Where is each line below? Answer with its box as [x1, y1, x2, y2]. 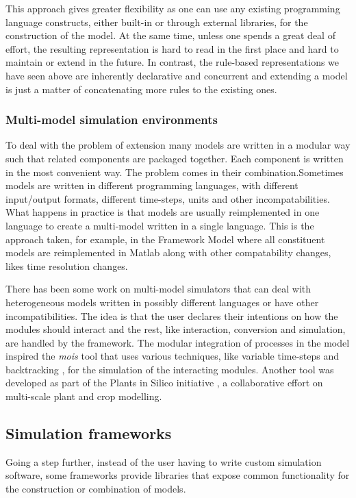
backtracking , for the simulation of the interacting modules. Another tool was [5, 362, 334, 376]
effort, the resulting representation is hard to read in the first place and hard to [5, 41, 339, 55]
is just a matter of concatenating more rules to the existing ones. [5, 82, 277, 96]
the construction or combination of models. [5, 482, 186, 496]
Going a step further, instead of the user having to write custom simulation [5, 454, 322, 469]
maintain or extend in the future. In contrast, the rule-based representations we [5, 55, 340, 69]
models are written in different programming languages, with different [5, 178, 298, 192]
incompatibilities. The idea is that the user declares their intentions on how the [5, 308, 338, 323]
